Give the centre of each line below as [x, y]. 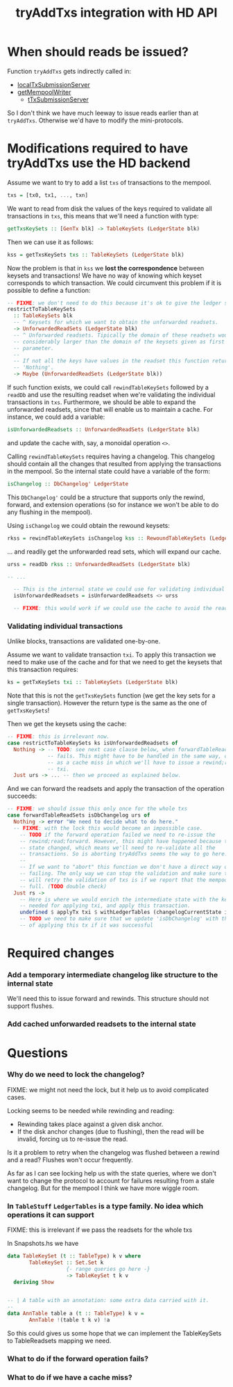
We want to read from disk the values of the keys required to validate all [110, 208]
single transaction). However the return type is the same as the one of [107, 703]
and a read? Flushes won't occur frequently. [70, 1160]
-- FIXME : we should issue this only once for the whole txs [97, 809]
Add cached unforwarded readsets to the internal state [102, 1024]
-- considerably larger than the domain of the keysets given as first [119, 342]
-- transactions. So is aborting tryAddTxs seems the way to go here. [124, 854]
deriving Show [34, 1282]
